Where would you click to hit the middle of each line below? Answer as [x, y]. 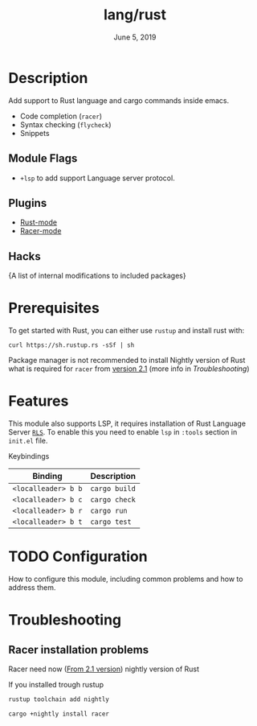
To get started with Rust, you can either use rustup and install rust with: [126, 331]
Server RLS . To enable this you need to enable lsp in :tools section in [123, 432]
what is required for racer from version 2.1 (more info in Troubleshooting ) [129, 369]
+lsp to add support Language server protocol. [97, 178]
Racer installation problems [79, 650]
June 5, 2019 [135, 37]
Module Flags [43, 159]
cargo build [113, 489]
